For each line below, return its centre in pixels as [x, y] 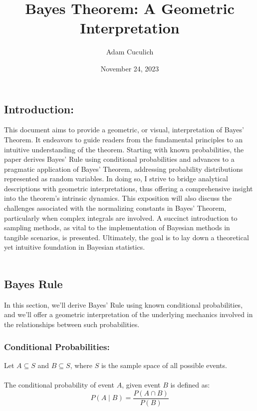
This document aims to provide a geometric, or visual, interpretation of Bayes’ [124, 130]
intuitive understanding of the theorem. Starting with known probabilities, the [124, 149]
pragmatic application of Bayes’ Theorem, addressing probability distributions [124, 169]
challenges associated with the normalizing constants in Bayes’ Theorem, [115, 208]
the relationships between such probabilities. [72, 324]
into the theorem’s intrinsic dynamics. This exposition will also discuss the [118, 198]
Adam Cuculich [130, 52]
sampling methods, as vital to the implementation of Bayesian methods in [117, 227]
